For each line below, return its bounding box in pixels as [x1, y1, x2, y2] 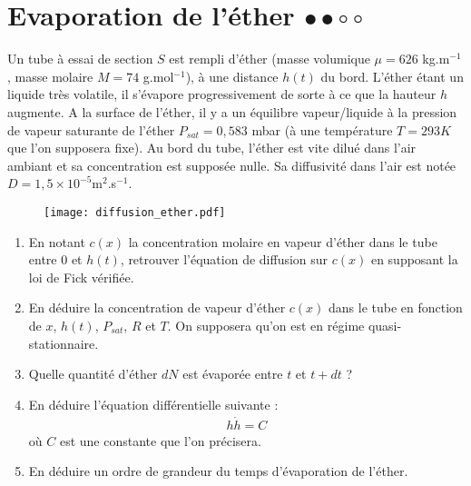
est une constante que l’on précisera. [59, 431, 261, 450]
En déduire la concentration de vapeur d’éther [28, 298, 286, 317]
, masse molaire [7, 66, 93, 85]
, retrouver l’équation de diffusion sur [120, 250, 329, 269]
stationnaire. [28, 333, 99, 352]
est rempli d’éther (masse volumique [169, 49, 370, 68]
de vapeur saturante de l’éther [7, 120, 175, 139]
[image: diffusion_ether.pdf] [44, 205, 226, 219]
